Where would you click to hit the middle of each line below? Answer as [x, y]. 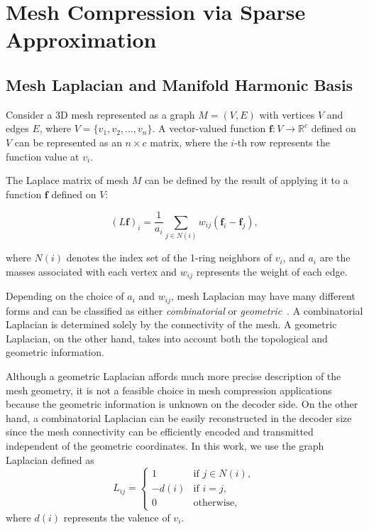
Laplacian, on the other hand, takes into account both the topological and [167, 338]
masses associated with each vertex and [92, 271]
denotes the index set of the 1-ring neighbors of [169, 258]
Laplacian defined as [50, 459]
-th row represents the [282, 142]
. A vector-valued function [209, 128]
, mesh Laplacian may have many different [263, 296]
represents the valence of [117, 517]
